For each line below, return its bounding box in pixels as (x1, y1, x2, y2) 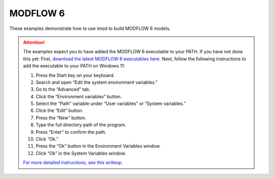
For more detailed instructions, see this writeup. (23, 160, 123, 166)
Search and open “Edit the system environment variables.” (36, 79, 158, 85)
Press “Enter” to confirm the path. (36, 129, 107, 135)
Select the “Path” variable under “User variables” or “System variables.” (36, 100, 186, 106)
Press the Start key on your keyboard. (36, 72, 115, 78)
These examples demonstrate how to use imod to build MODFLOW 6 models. (9, 25, 171, 31)
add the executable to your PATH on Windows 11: (23, 63, 125, 69)
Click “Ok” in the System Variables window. (36, 150, 126, 156)
